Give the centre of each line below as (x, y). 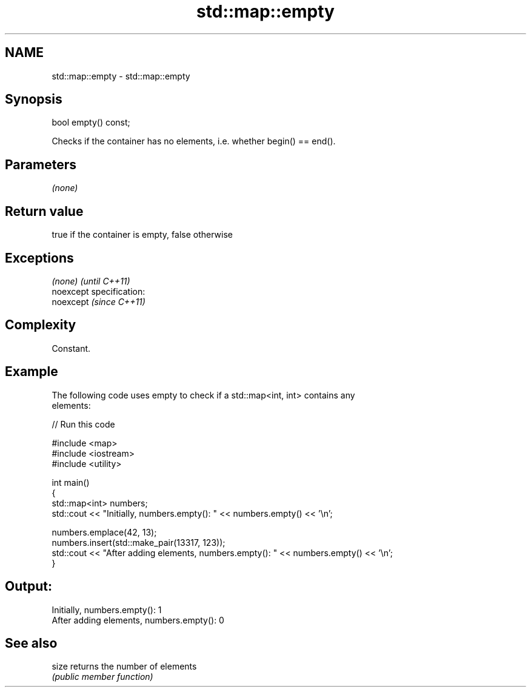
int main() (71, 482)
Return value (44, 211)
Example (32, 372)
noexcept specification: (99, 291)
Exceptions (39, 258)
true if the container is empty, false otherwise (142, 235)
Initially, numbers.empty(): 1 (107, 610)
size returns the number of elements (124, 667)
